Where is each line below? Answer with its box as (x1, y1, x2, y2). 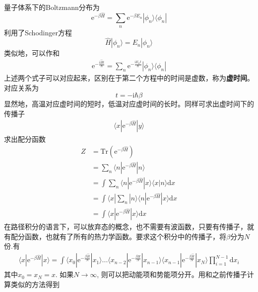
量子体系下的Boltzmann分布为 (4, 2, 100, 12)
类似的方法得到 (10, 279, 60, 289)
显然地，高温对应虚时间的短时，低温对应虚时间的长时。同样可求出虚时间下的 (4, 98, 254, 109)
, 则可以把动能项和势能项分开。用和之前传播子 (97, 269, 247, 280)
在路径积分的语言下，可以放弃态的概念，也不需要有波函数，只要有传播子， (4, 221, 247, 232)
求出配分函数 (4, 133, 46, 144)
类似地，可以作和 (4, 48, 60, 58)
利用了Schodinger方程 (4, 27, 72, 37)
